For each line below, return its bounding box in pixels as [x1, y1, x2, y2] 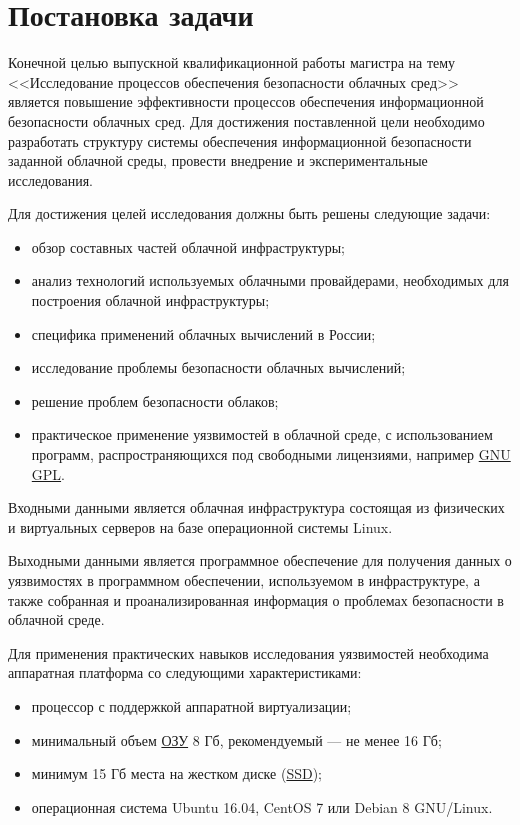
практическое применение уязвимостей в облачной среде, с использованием [31, 424, 493, 445]
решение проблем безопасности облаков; [31, 390, 279, 411]
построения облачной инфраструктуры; [31, 290, 270, 311]
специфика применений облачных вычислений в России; [31, 323, 376, 344]
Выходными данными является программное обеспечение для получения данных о [8, 550, 512, 571]
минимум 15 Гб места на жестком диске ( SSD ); [31, 763, 322, 784]
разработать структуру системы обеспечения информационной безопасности [8, 130, 472, 151]
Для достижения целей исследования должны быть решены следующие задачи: [8, 203, 491, 224]
